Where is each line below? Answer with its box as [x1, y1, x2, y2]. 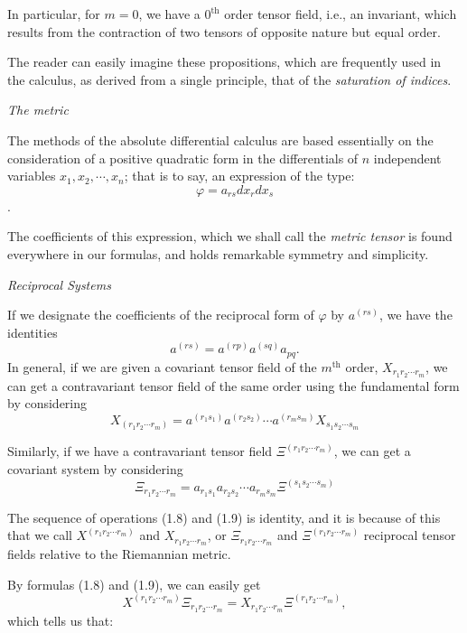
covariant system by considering [7, 459, 183, 478]
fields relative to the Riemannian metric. [7, 545, 231, 563]
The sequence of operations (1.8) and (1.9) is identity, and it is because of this [7, 507, 441, 526]
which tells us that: [7, 610, 114, 629]
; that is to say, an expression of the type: [124, 166, 355, 185]
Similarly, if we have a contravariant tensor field [7, 442, 273, 461]
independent [373, 148, 442, 167]
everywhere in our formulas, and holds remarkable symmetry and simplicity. [7, 244, 429, 263]
